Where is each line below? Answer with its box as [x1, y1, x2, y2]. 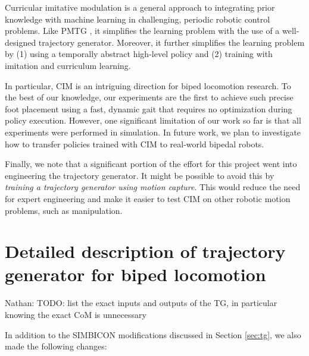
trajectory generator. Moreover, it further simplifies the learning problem [38, 36, 305, 48]
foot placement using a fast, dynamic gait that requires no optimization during [5, 102, 292, 115]
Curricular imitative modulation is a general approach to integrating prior [5, 1, 275, 13]
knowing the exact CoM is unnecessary [5, 308, 146, 320]
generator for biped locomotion [5, 262, 266, 286]
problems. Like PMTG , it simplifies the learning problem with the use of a [5, 24, 280, 37]
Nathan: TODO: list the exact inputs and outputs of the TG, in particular [5, 297, 277, 309]
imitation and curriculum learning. [5, 59, 131, 71]
